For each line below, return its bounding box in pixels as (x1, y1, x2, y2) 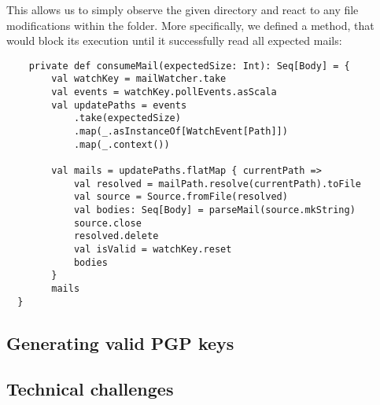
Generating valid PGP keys (6, 330, 234, 355)
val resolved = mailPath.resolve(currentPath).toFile (73, 178, 362, 190)
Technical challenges (6, 377, 174, 401)
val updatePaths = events (51, 99, 187, 111)
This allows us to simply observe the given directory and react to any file (6, 2, 359, 17)
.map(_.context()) (73, 138, 170, 150)
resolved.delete (73, 230, 159, 242)
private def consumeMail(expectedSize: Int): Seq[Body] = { (28, 60, 350, 72)
